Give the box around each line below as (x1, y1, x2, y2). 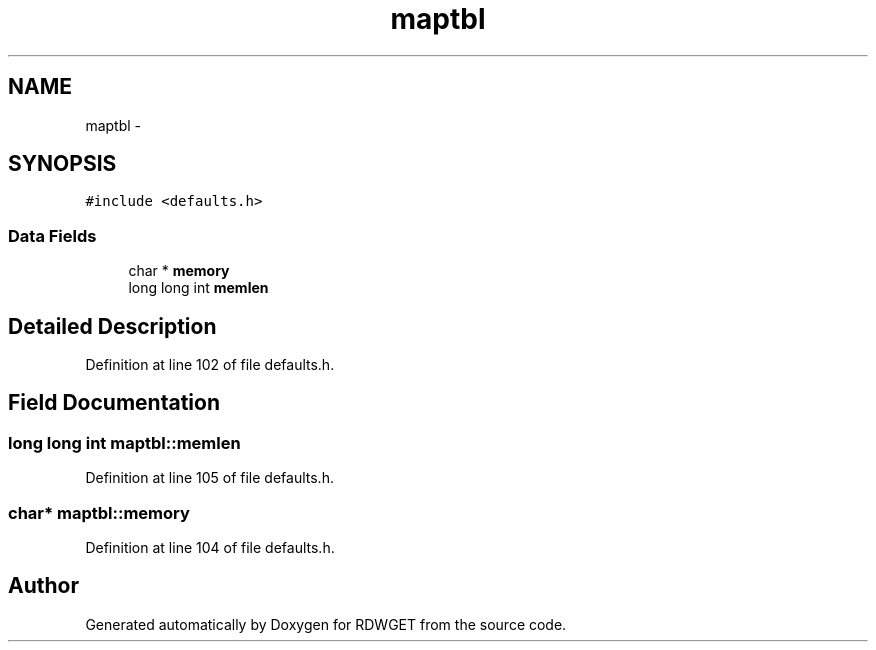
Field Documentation (8, 390, 220, 416)
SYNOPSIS (8, 151, 117, 177)
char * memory (128, 262, 230, 280)
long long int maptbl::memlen (8, 432, 241, 453)
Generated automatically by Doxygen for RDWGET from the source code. (85, 615, 567, 633)
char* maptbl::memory (8, 502, 190, 523)
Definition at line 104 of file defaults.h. (85, 539, 335, 556)
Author (8, 573, 79, 599)
